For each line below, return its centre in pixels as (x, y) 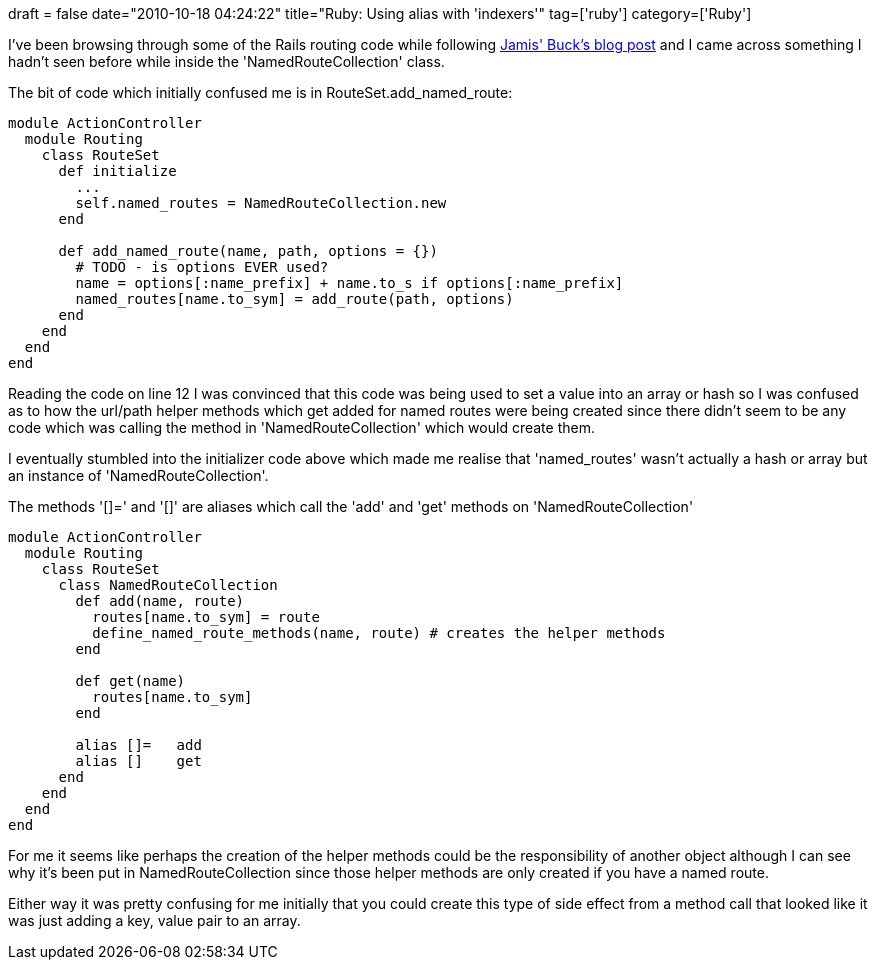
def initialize (117, 171)
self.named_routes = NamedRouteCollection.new (261, 203)
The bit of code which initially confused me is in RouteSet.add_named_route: (260, 92)
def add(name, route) (160, 601)
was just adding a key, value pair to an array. (154, 920)
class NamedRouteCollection (168, 585)
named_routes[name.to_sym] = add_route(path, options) (294, 299)
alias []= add (138, 745)
